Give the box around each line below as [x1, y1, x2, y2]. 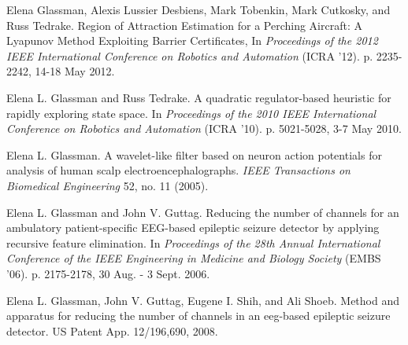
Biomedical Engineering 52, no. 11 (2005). [6, 177, 209, 193]
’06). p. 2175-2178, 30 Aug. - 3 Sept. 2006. [6, 265, 210, 281]
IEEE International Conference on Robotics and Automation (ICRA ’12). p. [6, 47, 373, 64]
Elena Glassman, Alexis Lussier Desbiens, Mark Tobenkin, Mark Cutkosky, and [6, 2, 391, 17]
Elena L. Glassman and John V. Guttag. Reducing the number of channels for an [6, 204, 399, 220]
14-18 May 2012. [35, 63, 115, 79]
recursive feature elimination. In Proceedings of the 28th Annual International [6, 234, 380, 251]
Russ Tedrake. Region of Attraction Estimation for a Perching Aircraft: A [6, 17, 362, 33]
